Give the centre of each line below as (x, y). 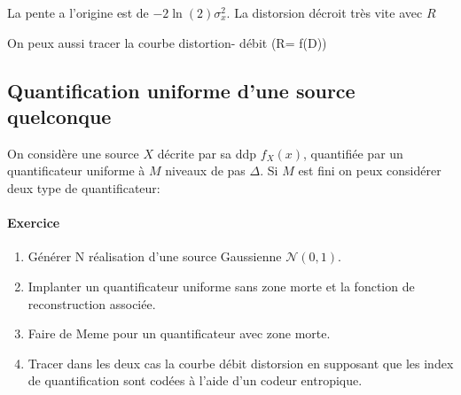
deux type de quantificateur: (84, 187)
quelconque (59, 116)
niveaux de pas (205, 170)
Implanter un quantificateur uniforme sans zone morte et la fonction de (221, 286)
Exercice (34, 223)
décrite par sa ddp (207, 153)
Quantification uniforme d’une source (181, 90)
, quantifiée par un (353, 153)
